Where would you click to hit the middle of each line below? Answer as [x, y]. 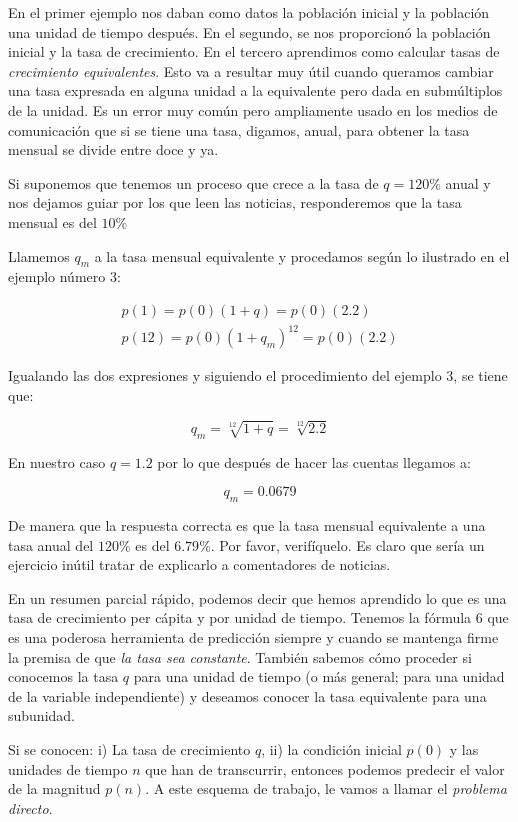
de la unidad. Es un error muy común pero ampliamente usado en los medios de [253, 109]
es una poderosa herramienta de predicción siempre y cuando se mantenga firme [253, 636]
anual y [468, 182]
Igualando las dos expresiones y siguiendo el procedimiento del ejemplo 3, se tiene [258, 375]
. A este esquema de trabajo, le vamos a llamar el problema [326, 788]
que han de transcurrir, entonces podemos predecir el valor [325, 768]
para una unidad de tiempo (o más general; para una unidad [319, 676]
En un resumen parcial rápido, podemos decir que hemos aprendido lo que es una [257, 597]
